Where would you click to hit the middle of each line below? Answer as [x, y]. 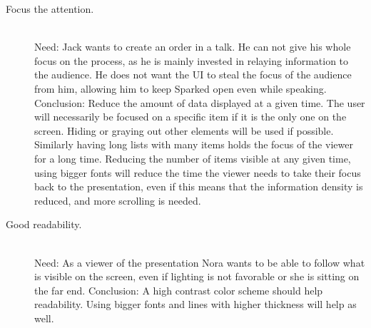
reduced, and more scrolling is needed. [118, 200]
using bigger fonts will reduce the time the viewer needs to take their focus [198, 172]
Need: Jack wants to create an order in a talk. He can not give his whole [193, 47]
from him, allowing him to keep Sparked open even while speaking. [181, 88]
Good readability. [44, 224]
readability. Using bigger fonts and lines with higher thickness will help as [195, 304]
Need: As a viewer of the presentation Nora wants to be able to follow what [200, 262]
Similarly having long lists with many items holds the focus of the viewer [194, 144]
